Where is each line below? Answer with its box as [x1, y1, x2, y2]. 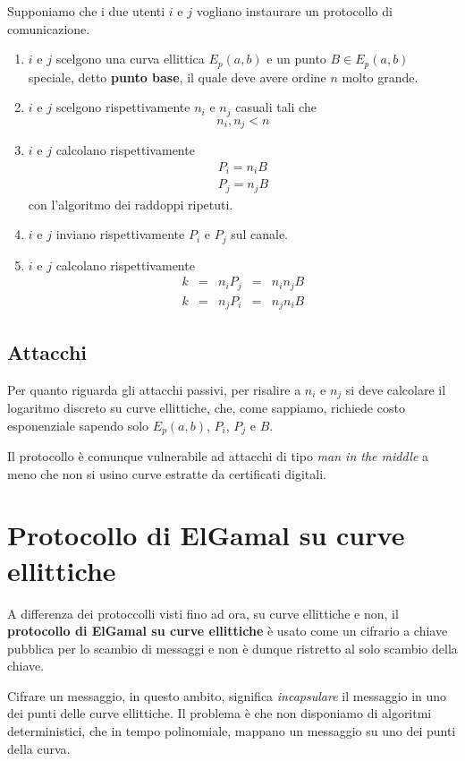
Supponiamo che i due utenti [7, 2, 165, 20]
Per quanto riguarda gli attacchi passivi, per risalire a [7, 380, 301, 398]
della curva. [7, 739, 71, 757]
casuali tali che [235, 98, 317, 116]
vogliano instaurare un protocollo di [196, 2, 393, 20]
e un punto [266, 49, 326, 68]
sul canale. [231, 225, 288, 244]
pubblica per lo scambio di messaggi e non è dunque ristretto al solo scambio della [7, 638, 458, 657]
